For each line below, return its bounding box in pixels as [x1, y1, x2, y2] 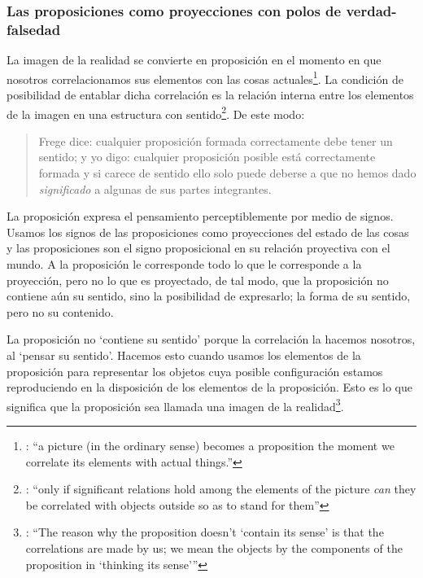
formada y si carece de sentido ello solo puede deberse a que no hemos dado [38, 164, 416, 182]
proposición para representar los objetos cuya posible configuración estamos [7, 362, 383, 379]
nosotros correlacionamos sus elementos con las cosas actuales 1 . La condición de [7, 68, 403, 87]
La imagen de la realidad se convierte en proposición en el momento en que [7, 51, 382, 68]
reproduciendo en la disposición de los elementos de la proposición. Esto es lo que [7, 379, 412, 396]
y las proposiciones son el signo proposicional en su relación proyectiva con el [7, 239, 390, 256]
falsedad [7, 19, 61, 39]
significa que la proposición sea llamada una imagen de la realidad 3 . [7, 395, 344, 414]
